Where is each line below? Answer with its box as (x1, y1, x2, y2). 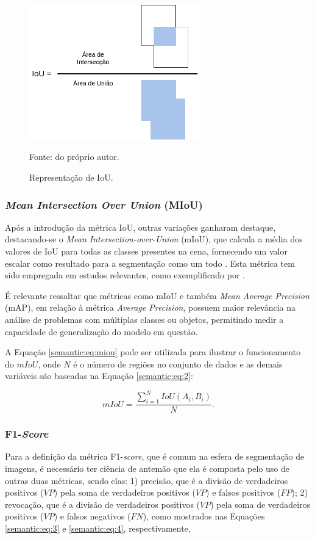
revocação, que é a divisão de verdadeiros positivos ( (5, 497, 200, 510)
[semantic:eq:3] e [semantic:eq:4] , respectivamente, (5, 522, 191, 535)
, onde (38, 357, 61, 370)
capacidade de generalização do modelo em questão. (5, 325, 198, 338)
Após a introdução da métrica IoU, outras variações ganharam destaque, (5, 220, 276, 233)
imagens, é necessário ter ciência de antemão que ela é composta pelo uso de (5, 462, 290, 475)
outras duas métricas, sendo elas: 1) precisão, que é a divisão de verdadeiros (5, 474, 288, 487)
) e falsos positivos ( (206, 486, 281, 499)
